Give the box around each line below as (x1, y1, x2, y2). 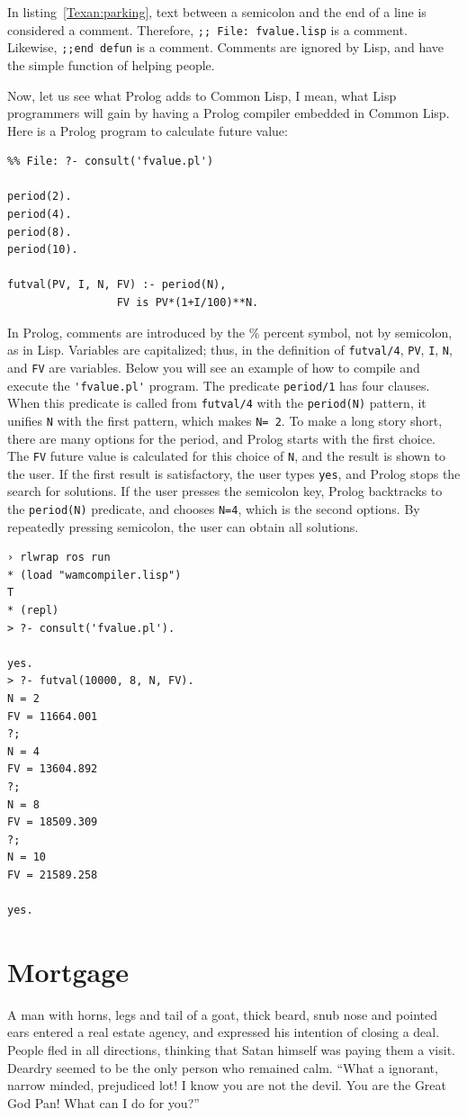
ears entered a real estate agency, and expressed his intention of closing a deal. (7, 1023, 440, 1041)
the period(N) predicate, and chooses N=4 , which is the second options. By (7, 500, 420, 518)
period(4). (7, 208, 72, 221)
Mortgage (7, 952, 130, 989)
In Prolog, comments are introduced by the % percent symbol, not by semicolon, (7, 322, 453, 341)
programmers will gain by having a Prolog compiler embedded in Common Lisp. (7, 104, 450, 122)
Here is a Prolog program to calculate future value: (7, 121, 288, 140)
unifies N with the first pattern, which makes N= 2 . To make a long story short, (7, 410, 443, 429)
